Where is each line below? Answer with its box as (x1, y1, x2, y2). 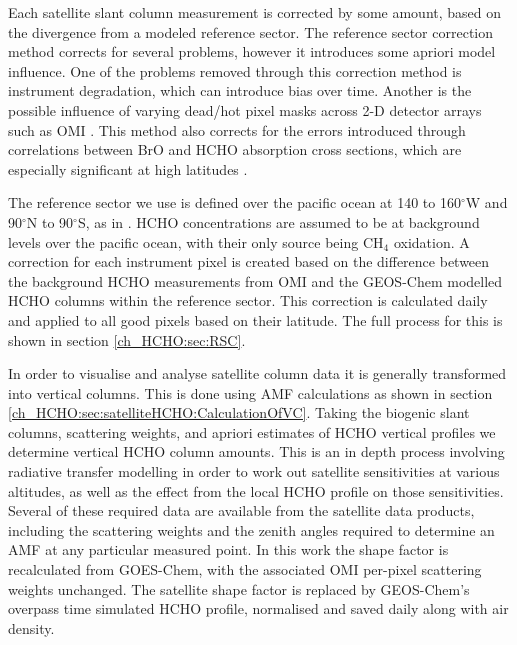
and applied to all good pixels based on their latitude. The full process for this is (8, 309, 503, 330)
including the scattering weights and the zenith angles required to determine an (8, 519, 495, 540)
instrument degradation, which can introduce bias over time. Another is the (8, 80, 472, 101)
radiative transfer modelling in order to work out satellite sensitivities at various (8, 461, 500, 482)
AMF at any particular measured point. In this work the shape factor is (8, 539, 449, 560)
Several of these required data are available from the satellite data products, (8, 500, 475, 521)
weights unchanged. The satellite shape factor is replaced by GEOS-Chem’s (8, 578, 470, 599)
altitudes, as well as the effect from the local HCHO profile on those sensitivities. (8, 480, 504, 501)
